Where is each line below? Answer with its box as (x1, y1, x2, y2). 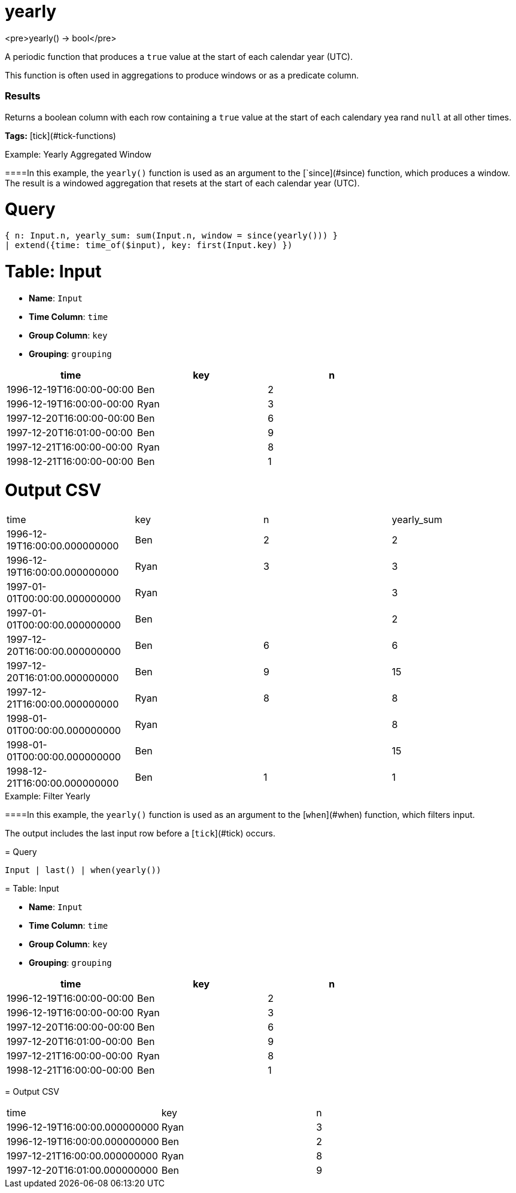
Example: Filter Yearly (5, 791, 90, 801)
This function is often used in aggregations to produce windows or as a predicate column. (5, 70, 359, 80)
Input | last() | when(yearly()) (5, 865, 162, 875)
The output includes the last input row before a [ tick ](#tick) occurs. (5, 828, 275, 838)
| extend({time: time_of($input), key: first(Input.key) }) (5, 240, 293, 250)
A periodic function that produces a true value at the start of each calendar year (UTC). (5, 51, 353, 62)
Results (5, 90, 41, 102)
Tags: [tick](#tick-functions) (5, 130, 116, 141)
